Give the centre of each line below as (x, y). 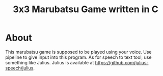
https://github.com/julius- (122, 62)
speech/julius (19, 68)
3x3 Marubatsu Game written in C (86, 9)
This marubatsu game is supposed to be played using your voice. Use (78, 52)
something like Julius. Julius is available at (50, 62)
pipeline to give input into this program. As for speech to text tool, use (78, 57)
